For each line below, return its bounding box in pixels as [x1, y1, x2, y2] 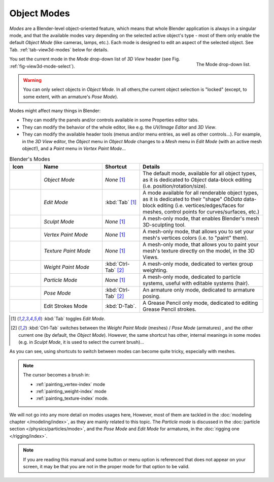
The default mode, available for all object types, [143, 170, 257, 177]
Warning [23, 77, 42, 83]
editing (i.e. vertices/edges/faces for [157, 202, 245, 209]
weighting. [143, 267, 168, 274]
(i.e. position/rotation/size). [143, 182, 208, 189]
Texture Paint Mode [44, 247, 91, 254]
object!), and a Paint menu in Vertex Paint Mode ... [22, 145, 126, 152]
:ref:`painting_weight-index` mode [36, 388, 107, 394]
